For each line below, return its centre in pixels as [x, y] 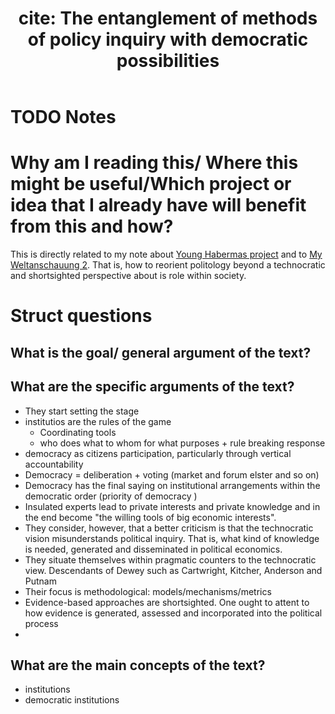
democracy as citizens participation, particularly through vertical [158, 453]
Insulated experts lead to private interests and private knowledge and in [172, 506]
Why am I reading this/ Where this [154, 163]
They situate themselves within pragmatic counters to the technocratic [170, 559]
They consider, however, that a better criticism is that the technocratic [169, 528]
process [41, 623]
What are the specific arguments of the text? [152, 387]
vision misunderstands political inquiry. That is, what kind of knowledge [172, 538]
